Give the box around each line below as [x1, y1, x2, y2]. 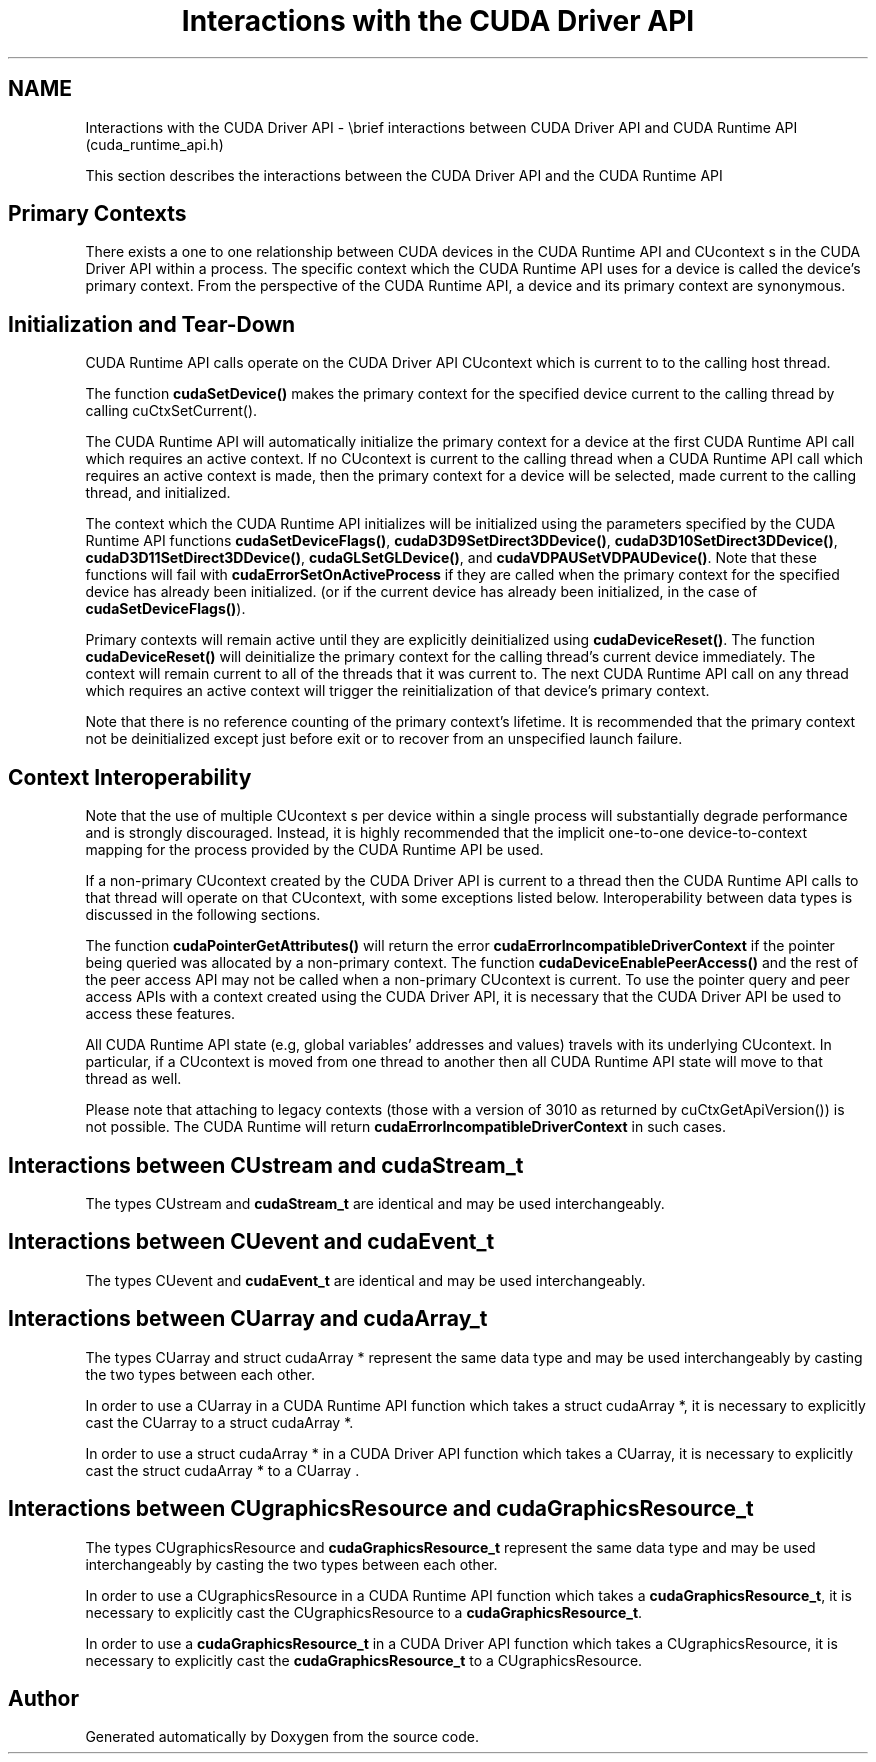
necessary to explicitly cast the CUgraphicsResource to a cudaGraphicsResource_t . [85, 1603, 643, 1621]
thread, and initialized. [85, 484, 231, 502]
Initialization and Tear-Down [8, 311, 296, 337]
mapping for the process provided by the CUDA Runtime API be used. [85, 841, 544, 859]
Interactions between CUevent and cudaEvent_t [8, 1229, 495, 1255]
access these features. [85, 1005, 236, 1023]
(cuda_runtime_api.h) [85, 135, 224, 153]
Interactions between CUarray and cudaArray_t [8, 1306, 488, 1332]
